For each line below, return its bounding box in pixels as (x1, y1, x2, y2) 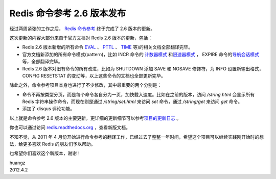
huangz (9, 160, 26, 166)
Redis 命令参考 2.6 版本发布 (9, 8, 126, 19)
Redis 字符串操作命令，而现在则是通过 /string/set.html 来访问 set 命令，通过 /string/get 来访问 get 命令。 (22, 98, 243, 105)
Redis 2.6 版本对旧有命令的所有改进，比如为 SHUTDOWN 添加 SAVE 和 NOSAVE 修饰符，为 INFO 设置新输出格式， (22, 65, 264, 71)
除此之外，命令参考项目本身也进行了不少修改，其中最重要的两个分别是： (9, 82, 162, 88)
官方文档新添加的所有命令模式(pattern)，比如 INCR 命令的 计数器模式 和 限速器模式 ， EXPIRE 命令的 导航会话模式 (22, 51, 259, 57)
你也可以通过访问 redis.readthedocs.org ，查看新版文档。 (9, 124, 130, 131)
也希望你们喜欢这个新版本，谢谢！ (9, 150, 81, 157)
